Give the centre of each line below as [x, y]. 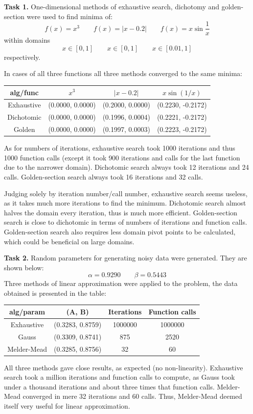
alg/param [27, 311]
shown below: [24, 267]
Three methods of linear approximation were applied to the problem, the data [121, 283]
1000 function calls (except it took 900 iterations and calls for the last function [122, 157]
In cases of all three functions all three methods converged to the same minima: [123, 73]
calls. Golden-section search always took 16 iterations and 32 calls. [103, 176]
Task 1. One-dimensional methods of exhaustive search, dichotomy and [112, 6]
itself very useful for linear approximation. [67, 405]
